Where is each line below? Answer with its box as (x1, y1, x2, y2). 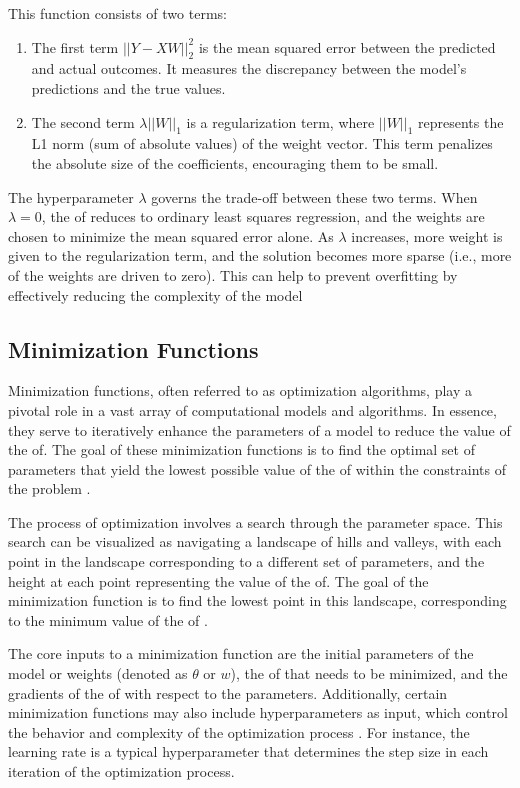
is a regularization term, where (186, 111, 375, 132)
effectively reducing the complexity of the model (8, 284, 303, 305)
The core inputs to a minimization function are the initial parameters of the (8, 643, 474, 664)
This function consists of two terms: (8, 3, 227, 23)
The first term (31, 36, 119, 57)
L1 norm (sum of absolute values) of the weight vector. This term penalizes (31, 133, 493, 154)
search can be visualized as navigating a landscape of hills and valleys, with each (8, 531, 502, 552)
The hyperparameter (8, 186, 134, 207)
